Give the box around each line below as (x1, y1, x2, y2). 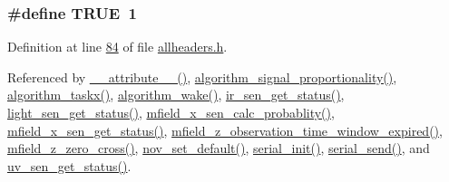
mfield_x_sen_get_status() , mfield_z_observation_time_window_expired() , (7, 120, 443, 139)
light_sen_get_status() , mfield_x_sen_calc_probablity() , (7, 103, 335, 121)
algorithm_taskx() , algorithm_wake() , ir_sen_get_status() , (7, 85, 345, 104)
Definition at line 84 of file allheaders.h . (7, 37, 228, 56)
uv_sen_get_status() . (7, 156, 132, 175)
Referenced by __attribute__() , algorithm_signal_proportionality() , (7, 67, 397, 86)
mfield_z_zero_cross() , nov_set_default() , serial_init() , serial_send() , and (7, 139, 430, 158)
